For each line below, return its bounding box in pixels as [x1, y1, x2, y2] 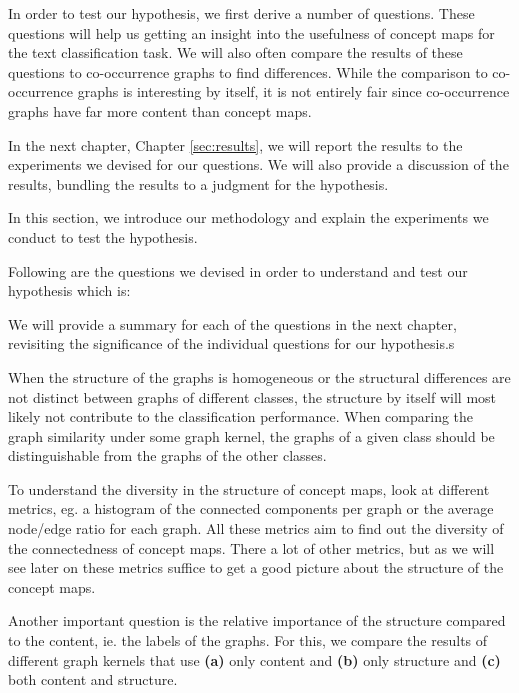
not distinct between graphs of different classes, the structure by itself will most [8, 386, 497, 407]
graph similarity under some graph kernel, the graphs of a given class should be [8, 425, 495, 446]
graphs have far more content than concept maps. [8, 100, 312, 121]
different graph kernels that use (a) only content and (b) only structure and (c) [8, 649, 501, 670]
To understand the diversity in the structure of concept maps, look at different [8, 478, 490, 499]
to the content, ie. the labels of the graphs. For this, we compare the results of [8, 630, 488, 651]
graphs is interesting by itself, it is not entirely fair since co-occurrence [77, 81, 510, 102]
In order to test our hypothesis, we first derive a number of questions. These [8, 3, 475, 23]
